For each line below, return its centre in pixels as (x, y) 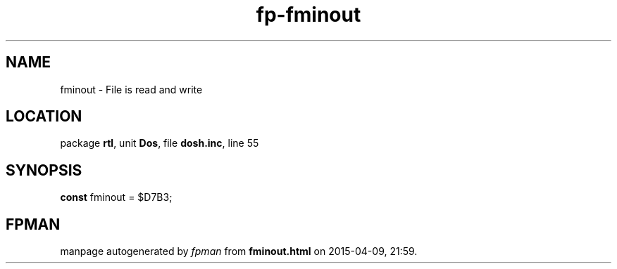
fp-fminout (308, 15)
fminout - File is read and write (131, 89)
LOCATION (44, 117)
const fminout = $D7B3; (116, 197)
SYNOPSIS (44, 170)
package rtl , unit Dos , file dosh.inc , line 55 (160, 143)
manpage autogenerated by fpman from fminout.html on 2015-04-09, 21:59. (239, 251)
